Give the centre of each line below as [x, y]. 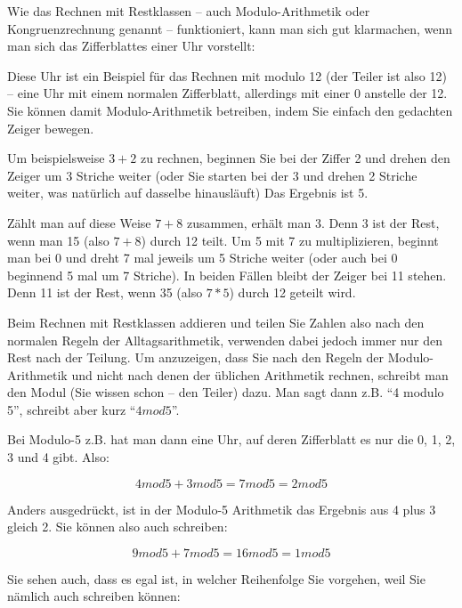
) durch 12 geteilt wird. [292, 292]
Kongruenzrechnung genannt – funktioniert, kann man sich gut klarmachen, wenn [230, 28]
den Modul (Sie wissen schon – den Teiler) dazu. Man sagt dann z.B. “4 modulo [226, 392]
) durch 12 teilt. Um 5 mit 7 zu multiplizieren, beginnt [290, 240]
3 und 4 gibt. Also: [58, 457]
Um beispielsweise [56, 158]
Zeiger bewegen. [51, 128]
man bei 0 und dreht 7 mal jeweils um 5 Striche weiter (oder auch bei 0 [203, 258]
